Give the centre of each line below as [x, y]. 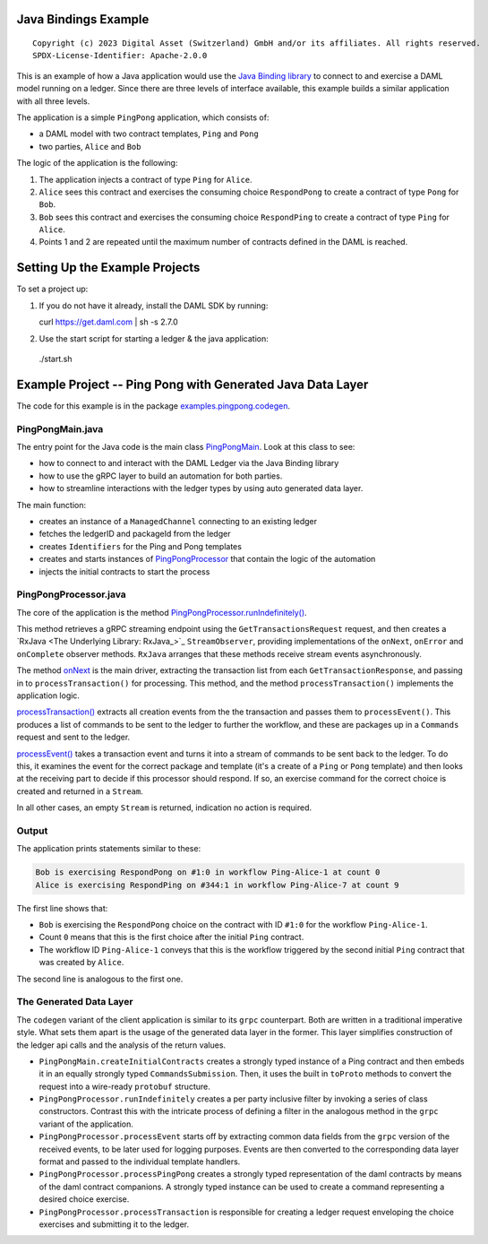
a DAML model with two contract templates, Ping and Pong [149, 134]
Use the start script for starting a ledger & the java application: [154, 338]
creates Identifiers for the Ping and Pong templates [140, 546]
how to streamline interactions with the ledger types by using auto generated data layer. [201, 488]
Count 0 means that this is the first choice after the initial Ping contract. [171, 937]
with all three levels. [53, 101]
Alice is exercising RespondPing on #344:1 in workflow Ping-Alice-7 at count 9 [217, 885]
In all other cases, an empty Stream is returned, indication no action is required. [164, 808]
